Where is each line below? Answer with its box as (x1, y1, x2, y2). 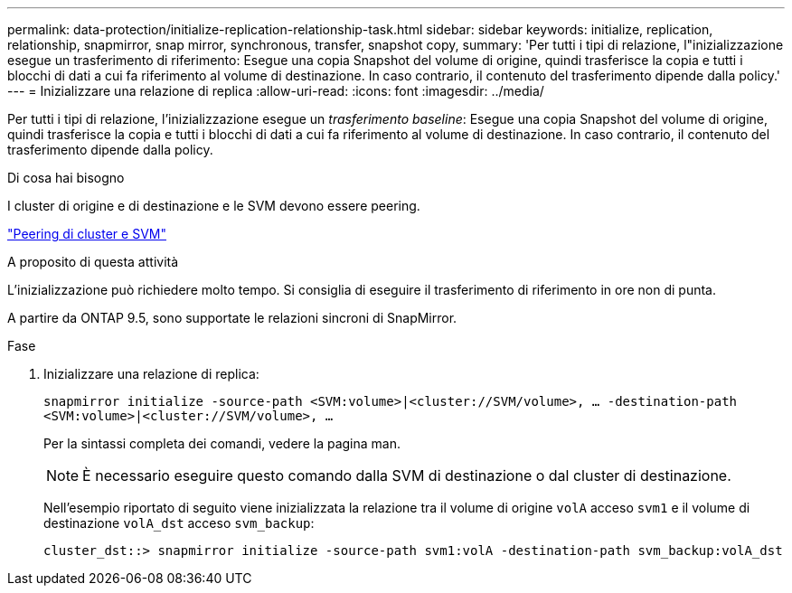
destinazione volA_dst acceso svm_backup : (43, 515, 315, 531)
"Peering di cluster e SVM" (7, 226, 166, 241)
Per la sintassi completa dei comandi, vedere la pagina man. (43, 436, 401, 451)
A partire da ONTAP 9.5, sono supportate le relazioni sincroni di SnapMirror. (7, 310, 457, 325)
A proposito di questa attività (7, 254, 179, 269)
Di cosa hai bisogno (7, 170, 125, 185)
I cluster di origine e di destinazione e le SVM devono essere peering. (7, 198, 420, 213)
